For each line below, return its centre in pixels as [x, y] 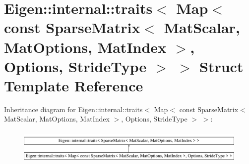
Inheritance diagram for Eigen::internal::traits [73, 109]
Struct [221, 66]
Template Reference [74, 85]
